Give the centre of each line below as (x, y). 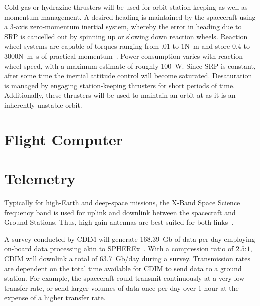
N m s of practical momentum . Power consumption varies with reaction (131, 55)
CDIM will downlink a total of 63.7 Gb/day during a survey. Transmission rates (127, 258)
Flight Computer (63, 139)
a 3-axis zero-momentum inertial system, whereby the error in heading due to (123, 26)
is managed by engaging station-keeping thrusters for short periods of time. (120, 85)
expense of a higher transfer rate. (55, 298)
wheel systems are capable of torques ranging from (82, 46)
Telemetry (40, 179)
